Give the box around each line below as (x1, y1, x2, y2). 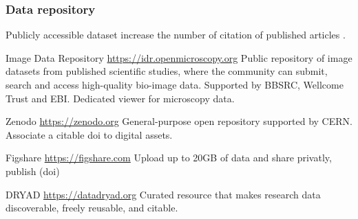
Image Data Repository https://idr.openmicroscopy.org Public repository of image (6, 50, 352, 65)
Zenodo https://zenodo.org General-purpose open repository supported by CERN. (6, 114, 352, 128)
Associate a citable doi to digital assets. (6, 127, 173, 141)
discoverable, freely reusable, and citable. (6, 200, 178, 215)
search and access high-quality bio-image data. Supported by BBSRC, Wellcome (6, 78, 344, 91)
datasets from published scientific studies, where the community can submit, (6, 64, 328, 78)
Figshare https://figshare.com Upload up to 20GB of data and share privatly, (6, 150, 332, 165)
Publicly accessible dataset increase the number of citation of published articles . (6, 27, 346, 42)
